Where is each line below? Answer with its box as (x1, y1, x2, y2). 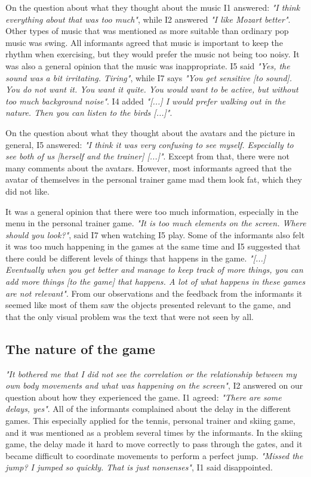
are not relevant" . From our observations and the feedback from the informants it (5, 287, 303, 299)
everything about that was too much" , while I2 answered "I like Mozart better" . (5, 13, 291, 25)
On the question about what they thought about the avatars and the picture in (5, 126, 295, 139)
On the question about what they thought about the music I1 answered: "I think (5, 1, 300, 13)
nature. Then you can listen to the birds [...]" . (5, 106, 173, 119)
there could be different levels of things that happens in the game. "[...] (5, 251, 266, 264)
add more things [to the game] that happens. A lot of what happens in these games (5, 275, 306, 288)
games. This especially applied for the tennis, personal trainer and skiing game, (5, 414, 295, 427)
